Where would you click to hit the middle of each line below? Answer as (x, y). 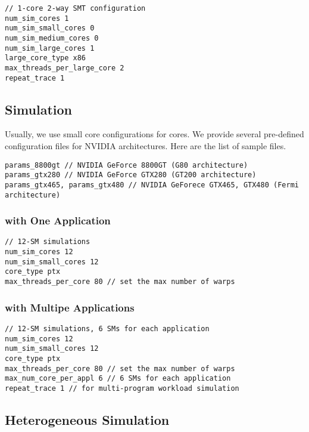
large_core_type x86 (46, 58)
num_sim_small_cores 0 (50, 28)
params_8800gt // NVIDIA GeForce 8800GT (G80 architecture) (127, 165)
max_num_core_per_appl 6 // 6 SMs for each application (118, 379)
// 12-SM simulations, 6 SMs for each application (107, 328)
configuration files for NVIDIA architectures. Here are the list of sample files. (146, 146)
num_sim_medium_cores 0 (52, 38)
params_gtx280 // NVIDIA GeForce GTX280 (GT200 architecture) (131, 175)
